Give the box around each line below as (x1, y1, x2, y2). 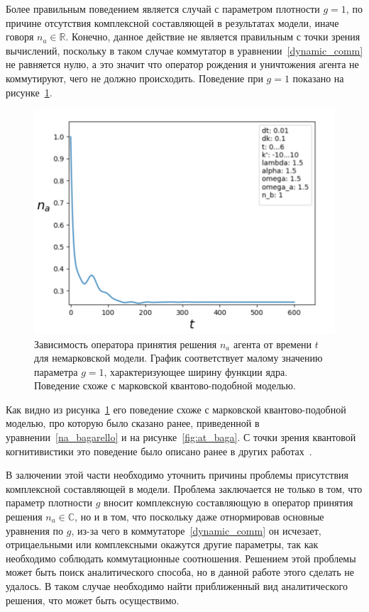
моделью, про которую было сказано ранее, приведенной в (6, 416, 260, 430)
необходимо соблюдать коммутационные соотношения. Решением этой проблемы (6, 550, 356, 565)
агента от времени (233, 336, 312, 351)
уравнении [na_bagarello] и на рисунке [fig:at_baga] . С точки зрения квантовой (6, 430, 356, 445)
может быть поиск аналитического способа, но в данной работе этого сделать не (6, 564, 354, 579)
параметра (34, 364, 78, 379)
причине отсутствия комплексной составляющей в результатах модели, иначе (6, 15, 339, 30)
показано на (292, 70, 344, 85)
